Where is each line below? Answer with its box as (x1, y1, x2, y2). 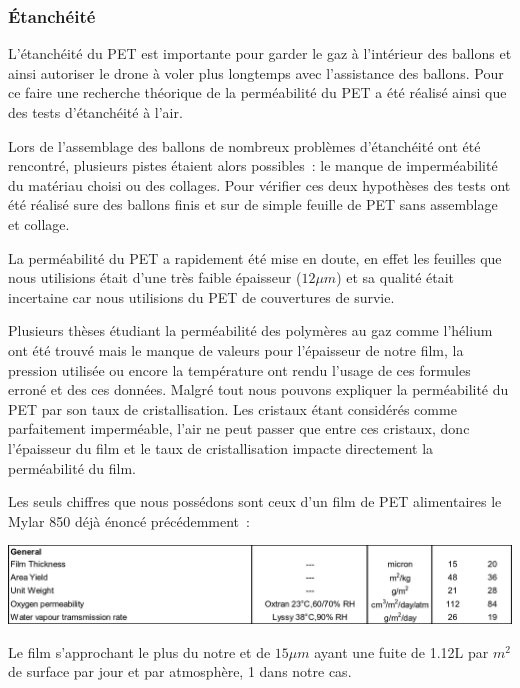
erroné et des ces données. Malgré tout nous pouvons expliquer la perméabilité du (8, 379, 509, 400)
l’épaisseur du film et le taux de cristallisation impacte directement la (8, 437, 434, 458)
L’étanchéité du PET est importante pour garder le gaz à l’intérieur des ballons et (8, 43, 512, 64)
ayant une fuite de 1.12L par (314, 641, 489, 662)
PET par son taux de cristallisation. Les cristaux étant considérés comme (8, 398, 457, 419)
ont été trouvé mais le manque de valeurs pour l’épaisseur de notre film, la (8, 339, 464, 360)
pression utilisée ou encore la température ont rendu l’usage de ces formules (8, 359, 471, 380)
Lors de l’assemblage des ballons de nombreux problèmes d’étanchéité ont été (8, 135, 481, 156)
